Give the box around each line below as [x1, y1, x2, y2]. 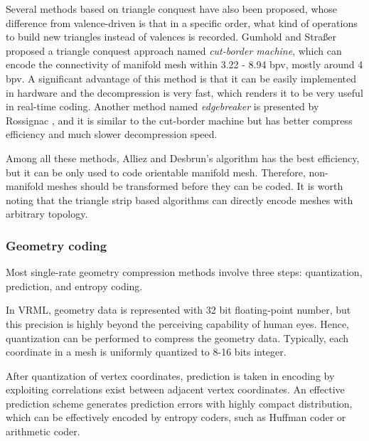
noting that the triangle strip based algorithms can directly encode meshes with [6, 192, 353, 207]
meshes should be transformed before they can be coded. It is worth [46, 179, 343, 193]
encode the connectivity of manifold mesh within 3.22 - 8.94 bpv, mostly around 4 [6, 57, 363, 72]
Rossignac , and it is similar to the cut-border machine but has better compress [6, 112, 353, 127]
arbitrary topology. [6, 206, 88, 221]
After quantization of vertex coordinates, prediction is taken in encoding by [6, 368, 335, 383]
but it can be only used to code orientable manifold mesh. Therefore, [6, 164, 306, 179]
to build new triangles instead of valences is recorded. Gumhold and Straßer [6, 29, 336, 44]
